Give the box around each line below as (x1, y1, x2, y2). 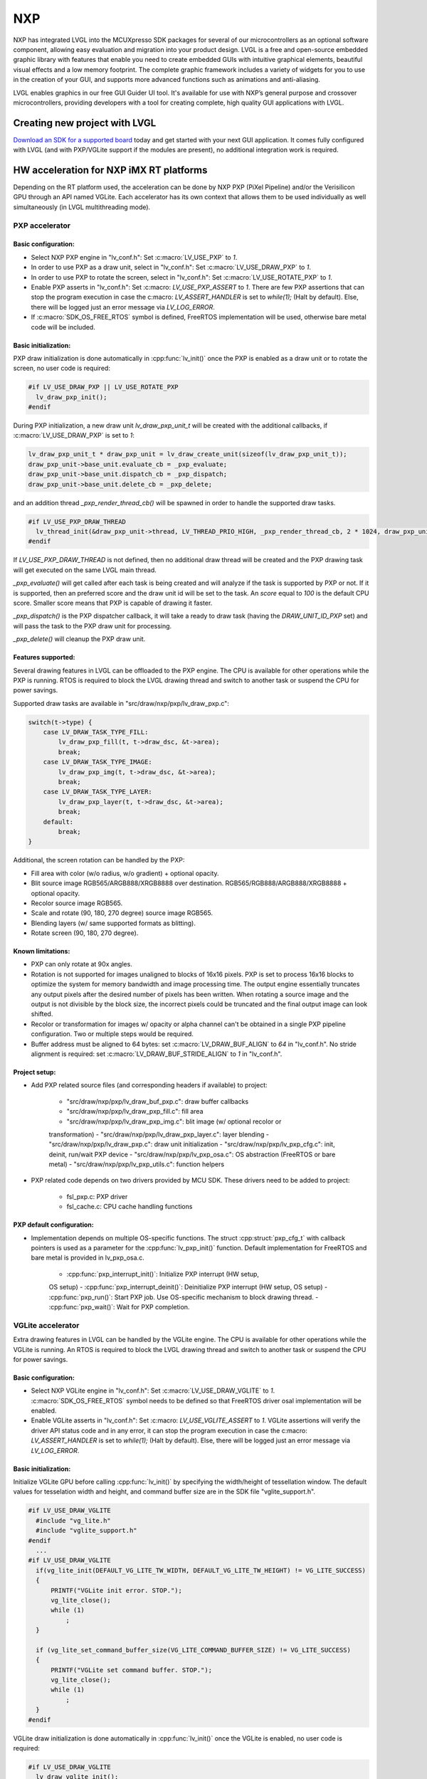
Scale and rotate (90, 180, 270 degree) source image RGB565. (31, 909, 213, 917)
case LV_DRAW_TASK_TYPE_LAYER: (43, 788, 152, 796)
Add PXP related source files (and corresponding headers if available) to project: (31, 1081, 268, 1089)
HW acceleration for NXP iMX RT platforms (13, 164, 208, 176)
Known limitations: (13, 947, 70, 956)
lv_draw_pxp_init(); (36, 393, 107, 401)
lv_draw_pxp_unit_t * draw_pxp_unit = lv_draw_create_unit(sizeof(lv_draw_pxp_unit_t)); (28, 450, 348, 458)
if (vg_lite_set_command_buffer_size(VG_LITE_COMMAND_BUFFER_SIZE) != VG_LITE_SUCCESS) (36, 1646, 352, 1654)
